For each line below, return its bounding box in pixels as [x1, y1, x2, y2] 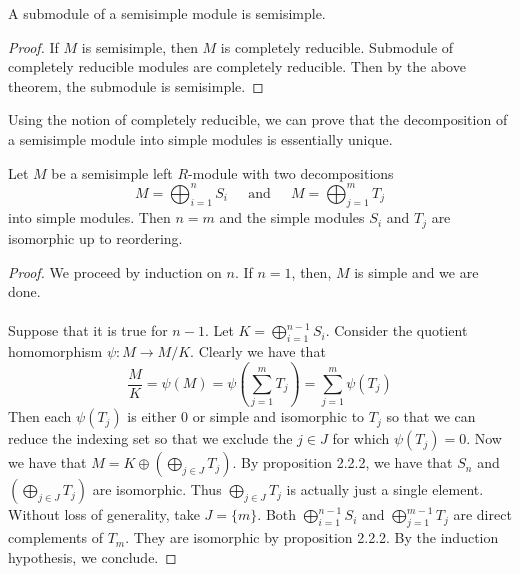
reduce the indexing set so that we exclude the [8, 428, 293, 449]
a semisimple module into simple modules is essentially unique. [8, 128, 393, 149]
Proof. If [8, 36, 59, 57]
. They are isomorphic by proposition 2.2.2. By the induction [125, 527, 499, 548]
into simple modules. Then [8, 207, 171, 228]
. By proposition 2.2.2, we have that [232, 452, 453, 473]
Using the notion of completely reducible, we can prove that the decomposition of [8, 109, 508, 130]
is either [127, 406, 177, 427]
